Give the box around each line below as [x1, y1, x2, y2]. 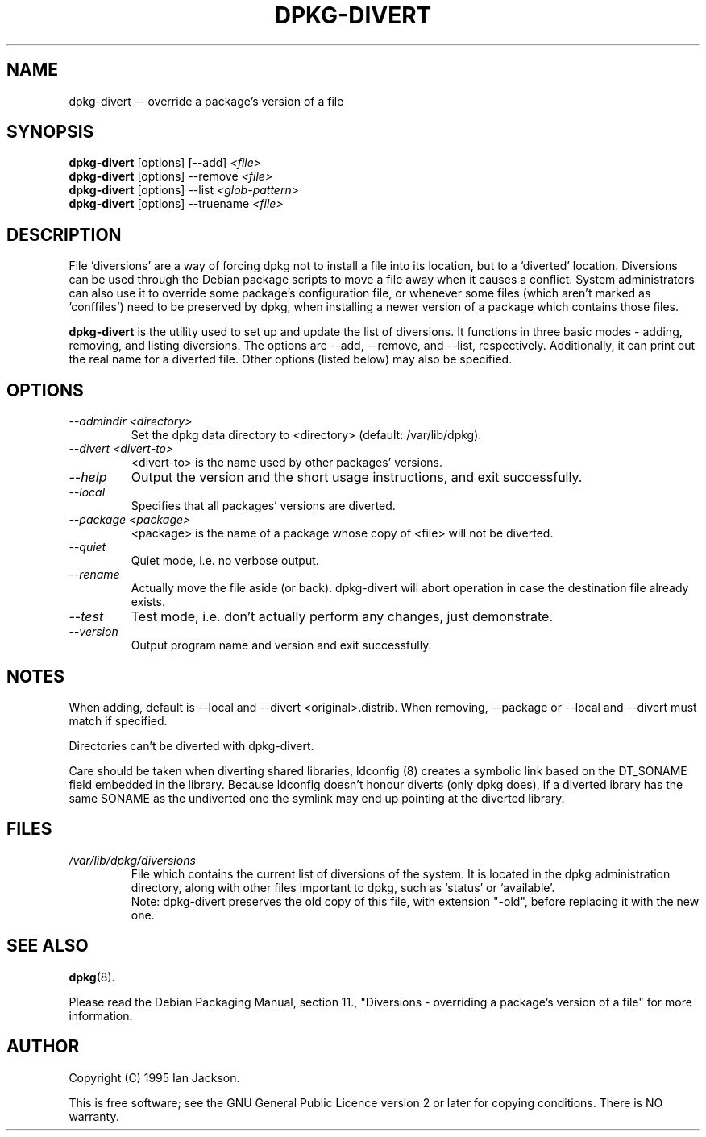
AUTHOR [6, 1036, 80, 1057]
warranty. [69, 1109, 119, 1123]
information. [69, 1008, 133, 1023]
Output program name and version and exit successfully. [131, 638, 432, 653]
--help [69, 469, 107, 486]
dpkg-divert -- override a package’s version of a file [69, 93, 344, 108]
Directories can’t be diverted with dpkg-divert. [69, 738, 314, 753]
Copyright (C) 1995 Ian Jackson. [69, 1070, 240, 1085]
